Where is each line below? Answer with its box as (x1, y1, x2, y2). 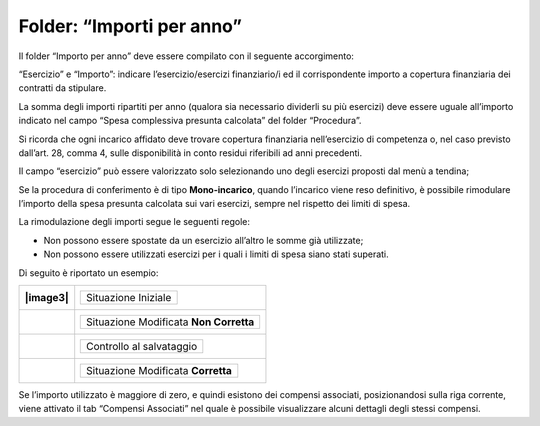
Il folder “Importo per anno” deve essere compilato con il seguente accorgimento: (18, 50, 355, 62)
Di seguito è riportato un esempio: (18, 266, 159, 279)
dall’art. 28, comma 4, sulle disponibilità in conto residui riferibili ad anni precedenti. (18, 146, 363, 159)
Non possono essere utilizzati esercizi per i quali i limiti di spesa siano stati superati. (43, 248, 389, 260)
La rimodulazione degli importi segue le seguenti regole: (18, 216, 250, 228)
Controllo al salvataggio (86, 340, 198, 354)
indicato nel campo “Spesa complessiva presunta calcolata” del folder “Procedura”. (18, 115, 362, 127)
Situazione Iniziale (86, 291, 172, 305)
